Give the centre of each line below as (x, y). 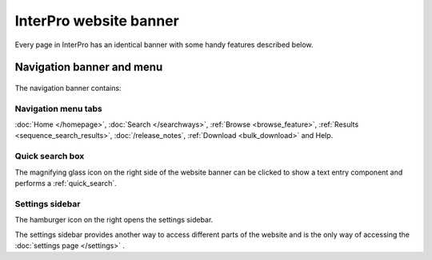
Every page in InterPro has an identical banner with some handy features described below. (164, 45)
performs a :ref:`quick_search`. (66, 183)
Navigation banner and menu (89, 67)
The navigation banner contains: (68, 88)
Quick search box (50, 156)
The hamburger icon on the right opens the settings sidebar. (114, 220)
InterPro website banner (97, 21)
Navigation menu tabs (59, 108)
